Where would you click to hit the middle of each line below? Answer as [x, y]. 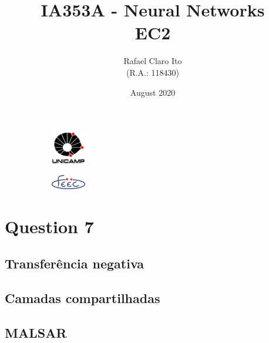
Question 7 [49, 226]
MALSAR [36, 332]
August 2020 [153, 92]
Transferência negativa [75, 263]
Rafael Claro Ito [153, 61]
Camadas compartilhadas [83, 297]
